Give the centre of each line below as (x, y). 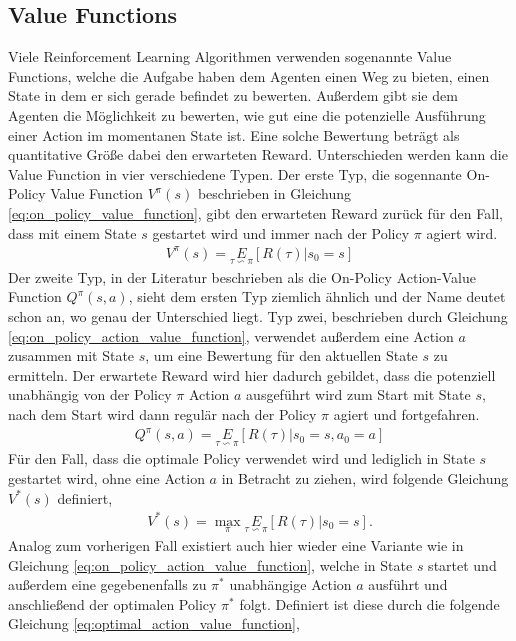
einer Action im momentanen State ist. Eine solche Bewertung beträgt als (234, 134)
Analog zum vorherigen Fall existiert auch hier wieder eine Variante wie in (236, 544)
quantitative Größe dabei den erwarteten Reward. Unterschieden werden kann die (258, 154)
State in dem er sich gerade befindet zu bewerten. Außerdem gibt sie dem (233, 95)
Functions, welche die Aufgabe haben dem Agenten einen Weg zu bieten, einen (249, 75)
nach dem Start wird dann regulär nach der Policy (162, 414)
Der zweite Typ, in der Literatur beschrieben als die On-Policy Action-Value (242, 276)
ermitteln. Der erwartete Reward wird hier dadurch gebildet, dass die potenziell (252, 374)
